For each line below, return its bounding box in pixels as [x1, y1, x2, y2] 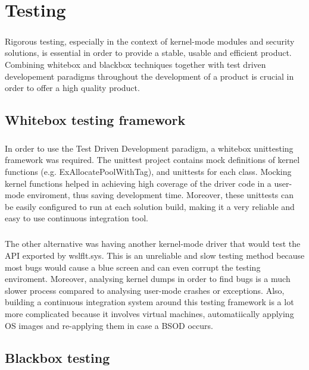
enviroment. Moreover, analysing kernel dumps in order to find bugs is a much [5, 272, 291, 285]
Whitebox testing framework [5, 111, 186, 129]
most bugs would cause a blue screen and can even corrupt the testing [5, 261, 261, 273]
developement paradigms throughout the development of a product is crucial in [5, 70, 294, 82]
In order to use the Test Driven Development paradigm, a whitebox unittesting [5, 142, 294, 154]
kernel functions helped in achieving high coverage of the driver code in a [5, 177, 271, 189]
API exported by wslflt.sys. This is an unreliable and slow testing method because [5, 249, 305, 261]
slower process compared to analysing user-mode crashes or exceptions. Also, [5, 284, 285, 296]
